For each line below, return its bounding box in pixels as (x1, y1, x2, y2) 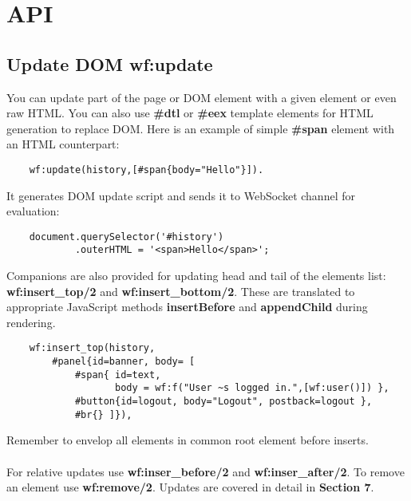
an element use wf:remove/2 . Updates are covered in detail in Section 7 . (6, 479, 374, 495)
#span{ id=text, (74, 369, 161, 381)
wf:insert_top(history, (29, 342, 156, 354)
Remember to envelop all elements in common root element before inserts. (6, 432, 369, 448)
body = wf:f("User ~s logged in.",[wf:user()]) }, (115, 382, 389, 394)
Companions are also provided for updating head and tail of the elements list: (6, 267, 386, 284)
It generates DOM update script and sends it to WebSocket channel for (6, 187, 355, 203)
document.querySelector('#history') (29, 231, 224, 243)
